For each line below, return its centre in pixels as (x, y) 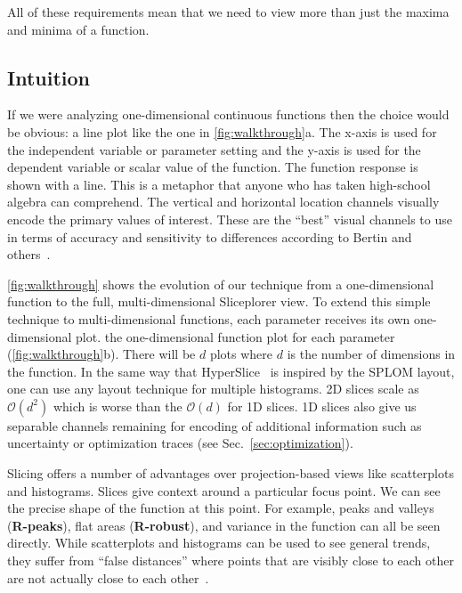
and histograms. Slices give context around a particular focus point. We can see (224, 490)
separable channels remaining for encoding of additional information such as (215, 425)
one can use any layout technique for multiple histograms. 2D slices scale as (213, 389)
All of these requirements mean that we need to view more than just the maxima (228, 12)
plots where (241, 354)
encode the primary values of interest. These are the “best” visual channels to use (230, 219)
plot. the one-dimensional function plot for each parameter (235, 336)
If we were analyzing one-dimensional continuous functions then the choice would (228, 114)
